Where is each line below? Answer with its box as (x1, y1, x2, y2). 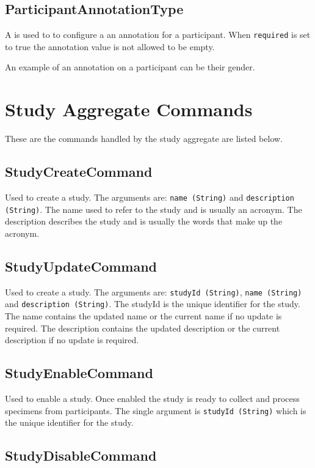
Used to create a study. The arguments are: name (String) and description (5, 190, 294, 203)
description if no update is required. (5, 333, 139, 346)
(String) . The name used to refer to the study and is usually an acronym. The (5, 202, 302, 215)
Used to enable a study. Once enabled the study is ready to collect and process (5, 392, 300, 404)
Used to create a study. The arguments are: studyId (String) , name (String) (5, 285, 302, 298)
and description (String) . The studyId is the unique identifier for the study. (5, 297, 300, 310)
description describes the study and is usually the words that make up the (5, 215, 283, 228)
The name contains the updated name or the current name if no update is (5, 309, 282, 322)
